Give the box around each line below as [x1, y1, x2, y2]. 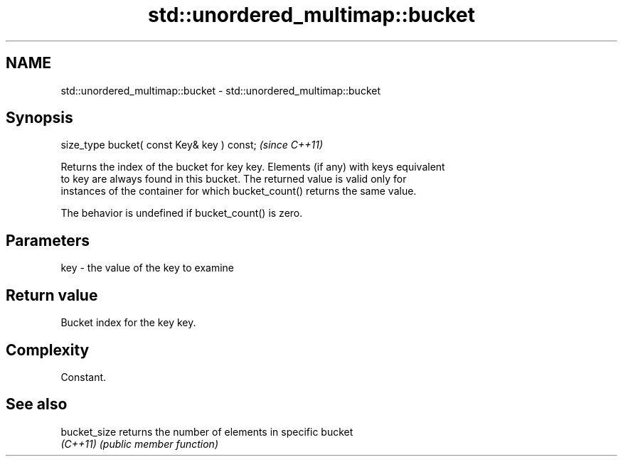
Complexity [6, 340, 90, 359]
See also [6, 395, 68, 414]
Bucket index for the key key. [60, 316, 196, 329]
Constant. [60, 370, 107, 383]
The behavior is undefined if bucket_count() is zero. [60, 207, 303, 220]
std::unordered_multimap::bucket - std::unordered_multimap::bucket [60, 84, 381, 97]
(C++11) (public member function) [60, 437, 218, 450]
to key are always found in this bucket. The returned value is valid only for [60, 173, 407, 186]
